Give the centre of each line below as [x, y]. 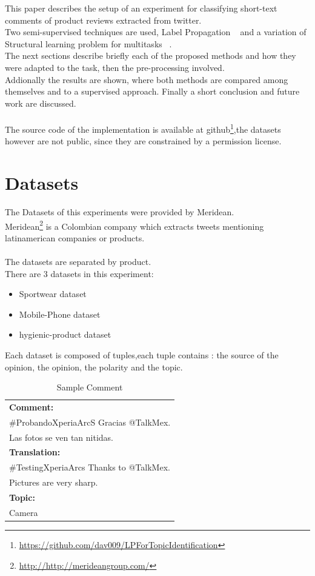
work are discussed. [41, 103]
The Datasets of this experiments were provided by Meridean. [120, 211]
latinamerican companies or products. [75, 237]
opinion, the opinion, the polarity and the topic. [94, 367]
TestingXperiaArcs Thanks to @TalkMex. [93, 467]
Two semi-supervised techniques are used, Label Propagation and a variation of [156, 32]
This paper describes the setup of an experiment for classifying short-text [141, 8]
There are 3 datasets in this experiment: [79, 273]
